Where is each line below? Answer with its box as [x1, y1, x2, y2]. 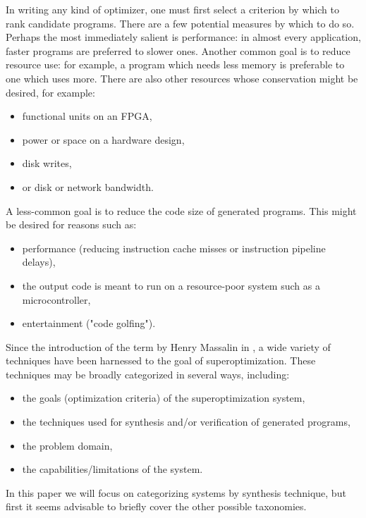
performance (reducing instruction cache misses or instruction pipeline [22, 240, 326, 255]
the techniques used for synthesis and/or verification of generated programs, [22, 414, 350, 429]
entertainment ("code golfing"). [22, 316, 156, 331]
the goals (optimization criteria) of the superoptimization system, [22, 390, 305, 405]
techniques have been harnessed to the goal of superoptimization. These [6, 353, 316, 368]
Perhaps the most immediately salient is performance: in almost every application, [6, 30, 361, 44]
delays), [22, 254, 56, 269]
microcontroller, [22, 292, 91, 307]
